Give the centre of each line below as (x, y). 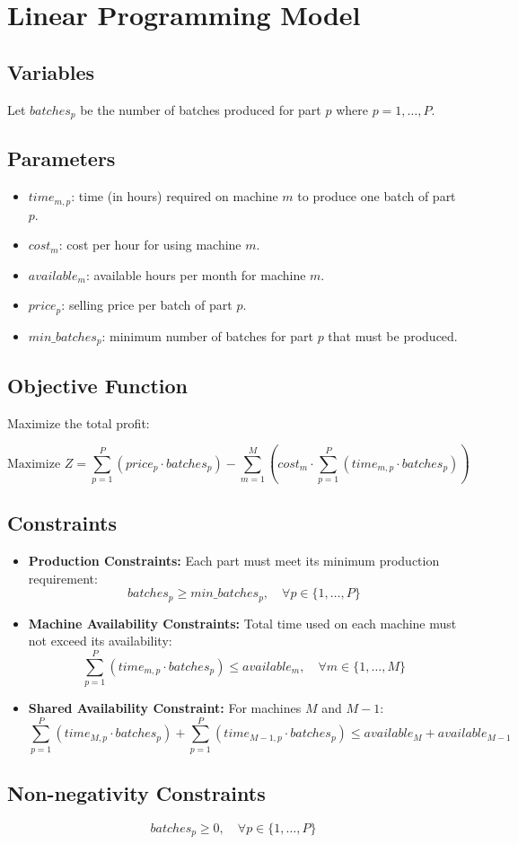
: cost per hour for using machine (150, 245)
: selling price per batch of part (147, 305)
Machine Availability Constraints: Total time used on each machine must (242, 623)
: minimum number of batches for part (207, 335)
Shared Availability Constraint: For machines (165, 708)
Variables (51, 71)
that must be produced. (393, 335)
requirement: (63, 578)
